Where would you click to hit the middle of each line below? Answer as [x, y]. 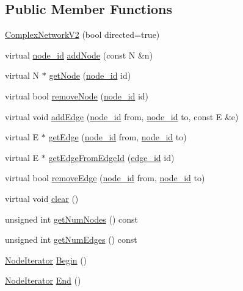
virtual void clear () [42, 198]
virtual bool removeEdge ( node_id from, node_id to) [105, 178]
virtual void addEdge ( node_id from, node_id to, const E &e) [122, 116]
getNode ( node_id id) [90, 75]
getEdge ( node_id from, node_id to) [118, 137]
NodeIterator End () [43, 280]
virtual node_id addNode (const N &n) [79, 55]
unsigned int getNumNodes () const [72, 219]
